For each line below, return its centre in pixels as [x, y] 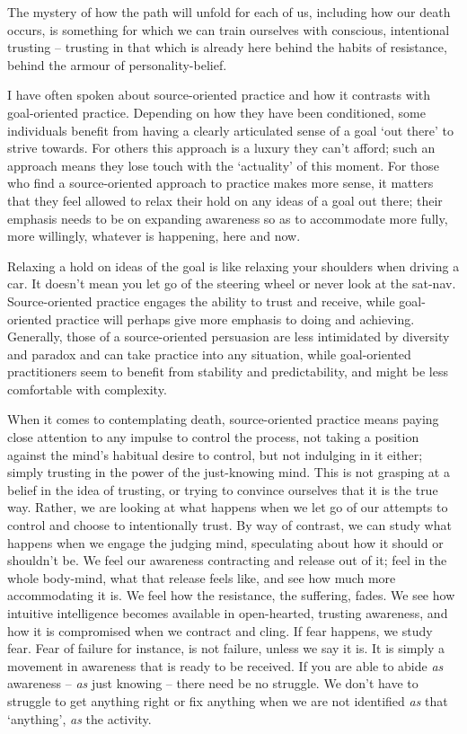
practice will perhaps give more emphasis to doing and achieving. [235, 318]
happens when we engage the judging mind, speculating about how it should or [225, 542]
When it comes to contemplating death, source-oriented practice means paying [223, 419]
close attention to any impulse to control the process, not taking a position [213, 437]
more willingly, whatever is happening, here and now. [154, 236]
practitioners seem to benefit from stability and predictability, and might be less [228, 371]
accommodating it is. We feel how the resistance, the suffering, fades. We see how [231, 595]
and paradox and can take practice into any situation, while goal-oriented [209, 354]
